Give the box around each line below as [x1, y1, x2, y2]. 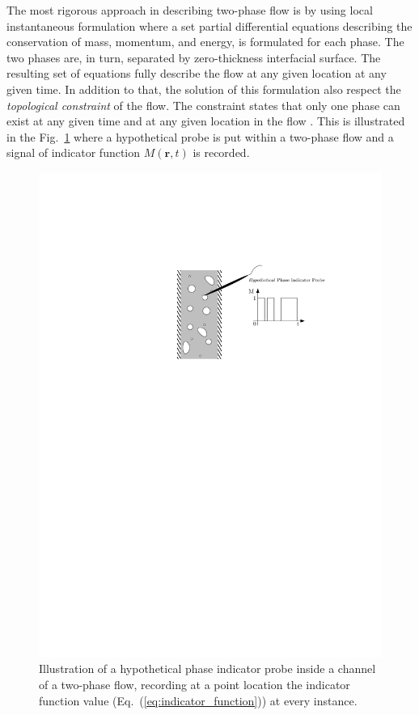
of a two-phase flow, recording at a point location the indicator [39, 676, 350, 693]
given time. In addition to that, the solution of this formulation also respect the [6, 80, 401, 97]
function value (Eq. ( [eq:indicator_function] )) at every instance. [39, 692, 358, 709]
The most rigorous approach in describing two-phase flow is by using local [6, 2, 373, 18]
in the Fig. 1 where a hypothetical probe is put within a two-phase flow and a [6, 128, 394, 145]
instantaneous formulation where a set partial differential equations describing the [6, 17, 413, 34]
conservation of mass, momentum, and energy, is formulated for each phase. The [6, 33, 404, 50]
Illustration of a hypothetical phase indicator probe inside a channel [39, 660, 376, 677]
